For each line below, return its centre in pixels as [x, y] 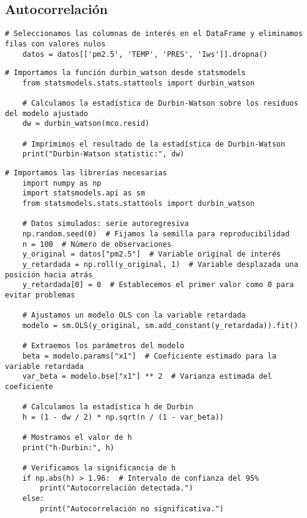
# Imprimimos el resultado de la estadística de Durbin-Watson [154, 144]
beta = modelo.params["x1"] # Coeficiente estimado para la [149, 356]
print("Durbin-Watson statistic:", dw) [103, 154]
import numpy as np [62, 183]
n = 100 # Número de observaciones [97, 244]
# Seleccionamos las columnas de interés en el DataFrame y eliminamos [154, 34]
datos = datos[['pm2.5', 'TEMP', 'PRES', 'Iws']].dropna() [145, 54]
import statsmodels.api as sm [84, 193]
